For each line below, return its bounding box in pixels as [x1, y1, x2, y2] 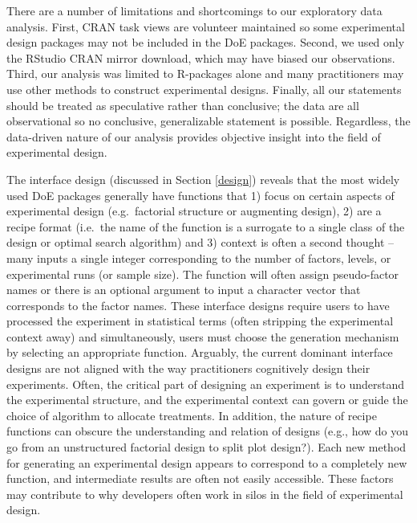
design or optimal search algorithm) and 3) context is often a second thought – [6, 234, 395, 251]
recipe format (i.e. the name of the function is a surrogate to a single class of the [6, 218, 405, 235]
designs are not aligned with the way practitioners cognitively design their [6, 360, 370, 377]
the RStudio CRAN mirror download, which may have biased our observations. [6, 49, 395, 66]
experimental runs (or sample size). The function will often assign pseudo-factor [6, 265, 399, 282]
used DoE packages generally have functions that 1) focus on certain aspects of [6, 186, 395, 203]
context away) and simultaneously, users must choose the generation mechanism [6, 328, 399, 345]
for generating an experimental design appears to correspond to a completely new [6, 454, 407, 471]
